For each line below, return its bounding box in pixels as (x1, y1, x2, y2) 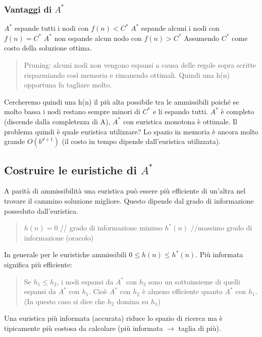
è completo (221, 106, 254, 117)
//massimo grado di (190, 222, 252, 233)
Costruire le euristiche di (4, 162, 137, 177)
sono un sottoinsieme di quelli (148, 276, 240, 286)
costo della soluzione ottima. (4, 42, 92, 53)
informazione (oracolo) (24, 232, 94, 243)
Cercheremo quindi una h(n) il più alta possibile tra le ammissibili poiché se (4, 96, 239, 107)
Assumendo (184, 32, 219, 43)
